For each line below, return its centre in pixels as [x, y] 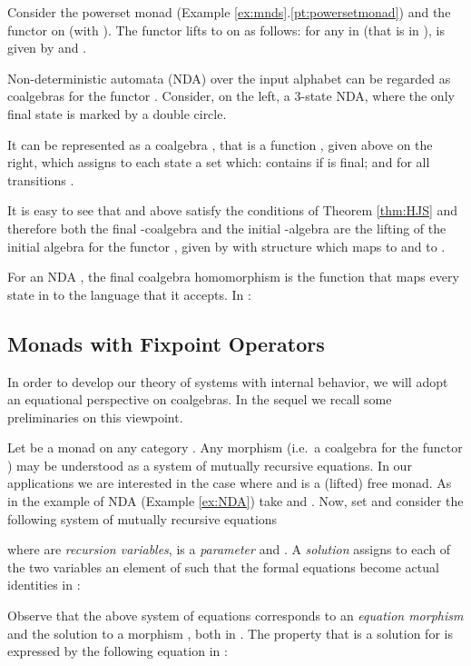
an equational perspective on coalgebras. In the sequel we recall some [200, 399]
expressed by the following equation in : [118, 651]
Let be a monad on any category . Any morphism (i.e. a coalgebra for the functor [235, 447]
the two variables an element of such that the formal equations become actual [223, 567]
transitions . [41, 179]
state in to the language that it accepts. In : [129, 294]
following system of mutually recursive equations [142, 518]
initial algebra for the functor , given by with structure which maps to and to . [226, 246]
